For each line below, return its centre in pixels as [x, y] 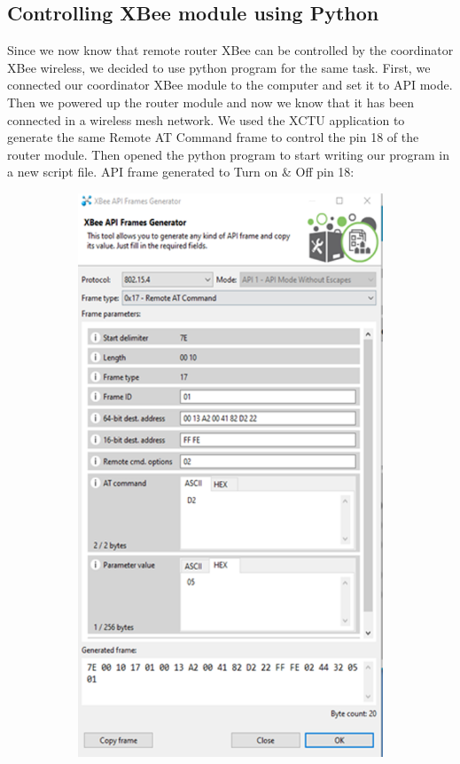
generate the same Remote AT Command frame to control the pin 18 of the [213, 137]
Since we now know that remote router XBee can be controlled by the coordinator [230, 50]
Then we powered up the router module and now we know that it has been [211, 102]
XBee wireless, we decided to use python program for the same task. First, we [219, 67]
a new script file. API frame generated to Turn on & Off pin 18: [181, 172]
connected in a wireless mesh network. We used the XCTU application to [206, 119]
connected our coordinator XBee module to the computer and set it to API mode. [230, 85]
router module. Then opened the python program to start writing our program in [229, 154]
